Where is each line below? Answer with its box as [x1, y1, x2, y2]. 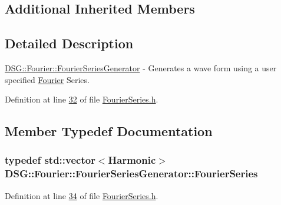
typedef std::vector [5, 153, 95, 167]
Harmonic [108, 153, 156, 167]
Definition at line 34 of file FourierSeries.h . [5, 189, 158, 201]
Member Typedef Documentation [5, 122, 213, 140]
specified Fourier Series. [5, 73, 90, 85]
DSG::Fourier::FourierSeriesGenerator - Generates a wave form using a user [5, 61, 277, 74]
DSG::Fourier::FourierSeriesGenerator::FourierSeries [5, 166, 258, 181]
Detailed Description [5, 34, 134, 52]
